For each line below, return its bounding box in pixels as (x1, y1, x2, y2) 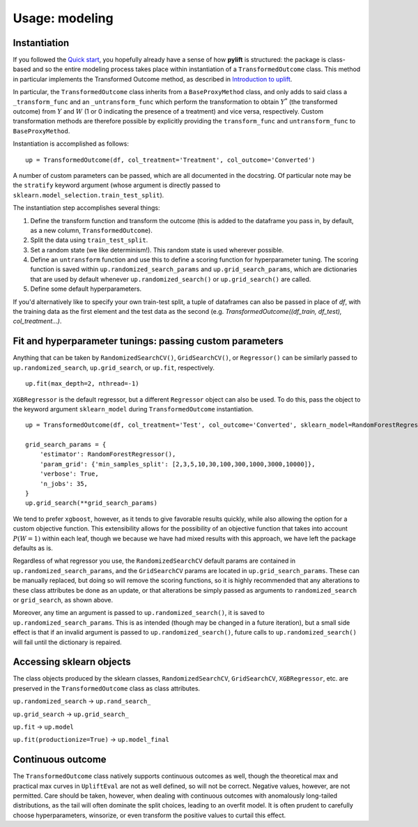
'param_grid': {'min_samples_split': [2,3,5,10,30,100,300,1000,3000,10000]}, (39, 460, 316, 468)
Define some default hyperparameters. (30, 284, 142, 293)
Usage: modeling (13, 10, 114, 26)
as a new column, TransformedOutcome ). (30, 226, 153, 234)
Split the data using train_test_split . (30, 236, 148, 244)
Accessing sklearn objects (13, 656, 132, 668)
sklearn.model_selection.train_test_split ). (13, 190, 164, 199)
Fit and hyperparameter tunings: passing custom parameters (13, 335, 284, 347)
